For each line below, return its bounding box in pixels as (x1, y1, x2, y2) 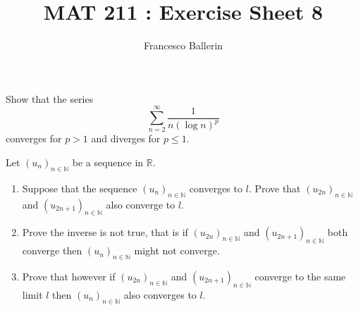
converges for (6, 131, 62, 146)
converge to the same (254, 269, 346, 284)
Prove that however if (22, 269, 116, 284)
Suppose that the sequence (22, 180, 137, 195)
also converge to (106, 197, 175, 211)
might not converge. (134, 243, 220, 258)
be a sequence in (72, 155, 144, 170)
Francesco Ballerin (143, 38, 223, 53)
